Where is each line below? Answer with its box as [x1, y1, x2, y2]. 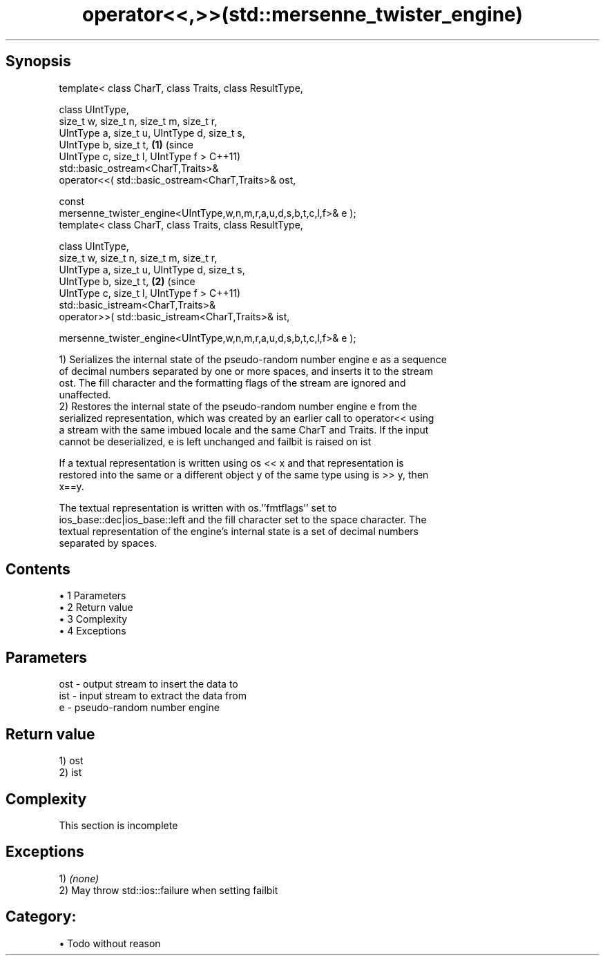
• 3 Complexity [59, 613, 128, 625]
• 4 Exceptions [59, 625, 126, 637]
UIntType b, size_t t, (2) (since [59, 275, 195, 287]
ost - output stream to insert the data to [59, 678, 238, 690]
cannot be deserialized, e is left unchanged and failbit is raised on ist [59, 435, 372, 447]
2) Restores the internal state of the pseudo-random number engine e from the [59, 400, 417, 412]
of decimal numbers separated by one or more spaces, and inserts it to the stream [59, 365, 433, 377]
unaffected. [59, 388, 111, 400]
